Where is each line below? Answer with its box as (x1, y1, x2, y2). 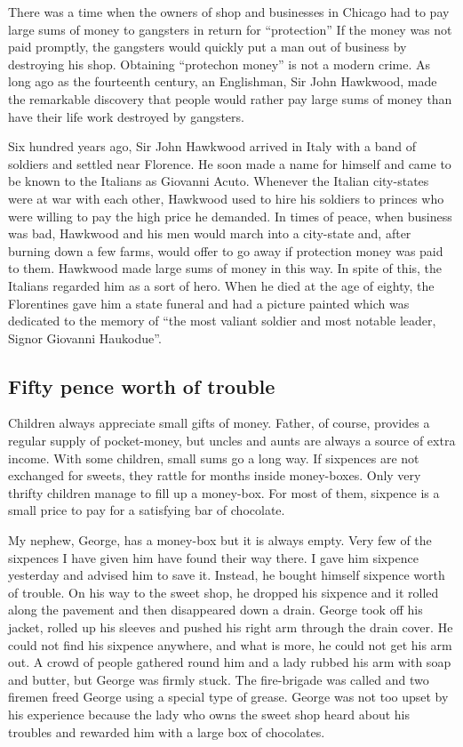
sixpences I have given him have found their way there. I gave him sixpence (8, 548, 419, 566)
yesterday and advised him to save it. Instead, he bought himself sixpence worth (8, 566, 445, 584)
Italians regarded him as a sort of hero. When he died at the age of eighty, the (8, 276, 435, 294)
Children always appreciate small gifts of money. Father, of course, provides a (8, 414, 430, 432)
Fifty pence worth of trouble (8, 372, 275, 399)
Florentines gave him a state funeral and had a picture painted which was (8, 293, 410, 312)
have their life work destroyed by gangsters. (8, 107, 244, 125)
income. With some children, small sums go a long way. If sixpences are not (8, 448, 419, 467)
